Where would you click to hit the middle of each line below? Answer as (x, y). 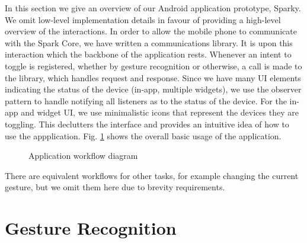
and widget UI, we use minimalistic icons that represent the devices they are (160, 112)
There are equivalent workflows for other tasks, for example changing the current (152, 175)
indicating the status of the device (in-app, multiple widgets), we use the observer (153, 89)
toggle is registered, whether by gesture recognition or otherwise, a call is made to (153, 65)
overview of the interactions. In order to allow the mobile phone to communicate (151, 31)
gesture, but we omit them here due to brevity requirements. (115, 187)
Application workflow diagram (83, 156)
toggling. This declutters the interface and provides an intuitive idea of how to (147, 124)
